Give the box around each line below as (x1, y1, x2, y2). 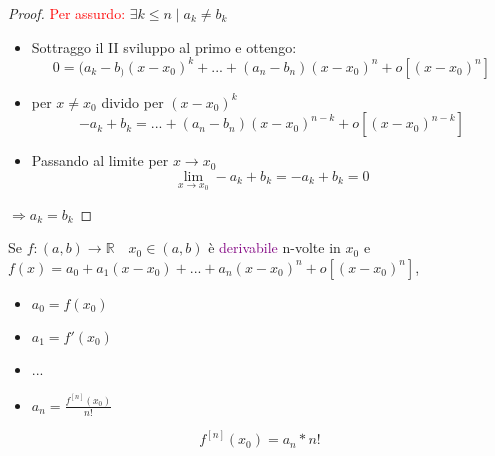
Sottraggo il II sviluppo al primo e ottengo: (31, 36, 297, 57)
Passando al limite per (31, 150, 169, 171)
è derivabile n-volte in (208, 237, 341, 258)
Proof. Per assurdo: (8, 3, 126, 23)
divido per (101, 91, 164, 112)
